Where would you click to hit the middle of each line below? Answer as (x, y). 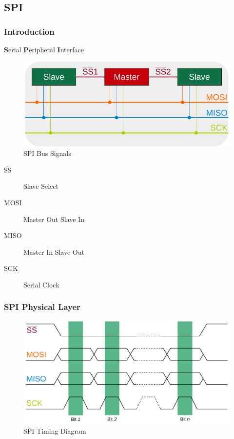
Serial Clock (41, 285)
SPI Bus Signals (47, 153)
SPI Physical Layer (42, 306)
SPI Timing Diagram (55, 430)
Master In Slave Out (54, 252)
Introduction (29, 31)
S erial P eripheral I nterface (44, 49)
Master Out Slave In (54, 219)
